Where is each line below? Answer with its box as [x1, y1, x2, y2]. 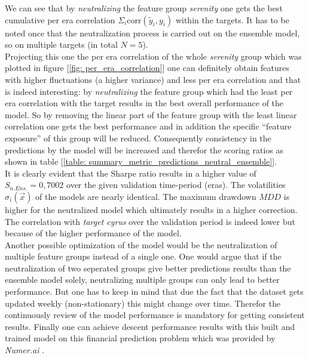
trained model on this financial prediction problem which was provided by [5, 332, 276, 344]
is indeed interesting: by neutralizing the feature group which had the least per [5, 85, 293, 97]
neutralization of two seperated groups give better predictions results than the [5, 261, 291, 274]
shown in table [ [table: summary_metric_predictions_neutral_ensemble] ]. [5, 155, 277, 168]
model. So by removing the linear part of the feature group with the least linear [5, 108, 297, 121]
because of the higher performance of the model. [5, 227, 182, 239]
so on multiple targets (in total [5, 38, 118, 51]
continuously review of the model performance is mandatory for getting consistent [5, 308, 305, 321]
